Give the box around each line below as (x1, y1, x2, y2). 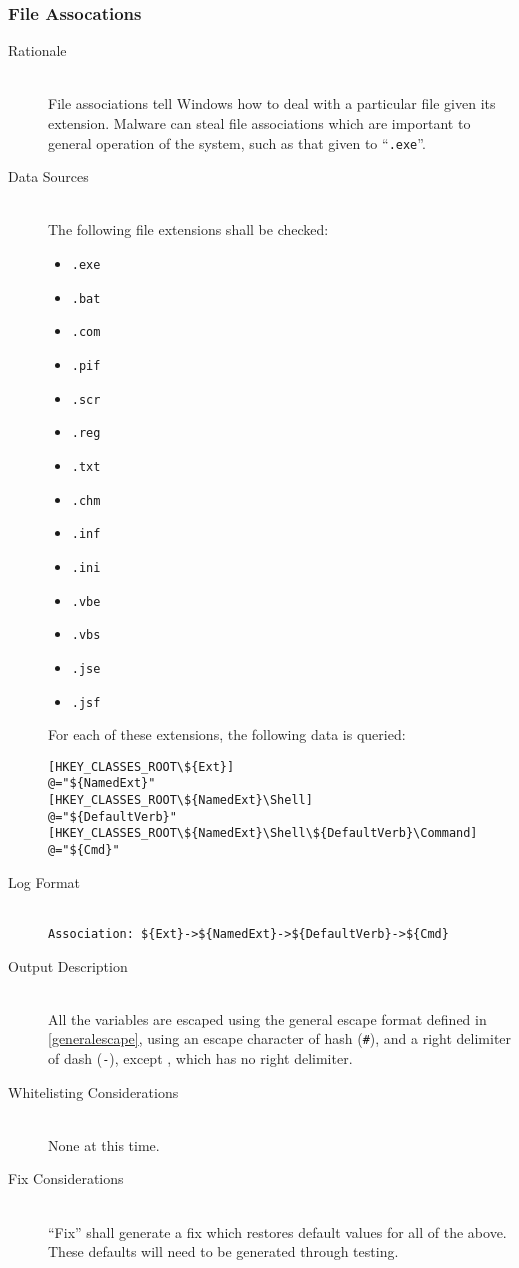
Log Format (8, 871, 80, 892)
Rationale (8, 40, 67, 61)
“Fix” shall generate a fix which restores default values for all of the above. (48, 1221, 507, 1242)
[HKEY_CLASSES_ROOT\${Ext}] (48, 759, 235, 774)
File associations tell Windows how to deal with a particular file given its (48, 93, 496, 114)
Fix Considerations (8, 1168, 124, 1189)
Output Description (8, 955, 128, 976)
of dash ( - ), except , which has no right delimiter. (48, 1048, 353, 1069)
